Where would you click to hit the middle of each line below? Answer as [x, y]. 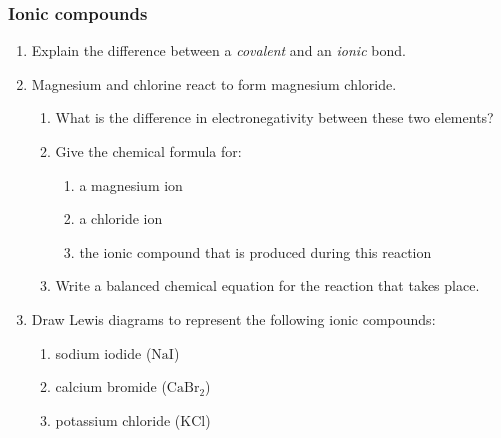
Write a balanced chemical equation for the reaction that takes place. [267, 285]
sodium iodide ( [103, 352]
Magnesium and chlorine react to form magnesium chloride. [214, 83]
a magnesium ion [131, 184]
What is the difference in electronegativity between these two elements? [274, 117]
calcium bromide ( [111, 386]
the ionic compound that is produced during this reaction [255, 251]
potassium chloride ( [118, 419]
